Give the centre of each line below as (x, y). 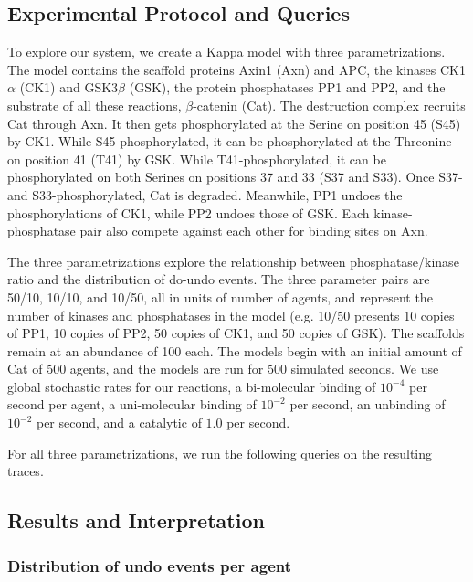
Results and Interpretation (136, 520)
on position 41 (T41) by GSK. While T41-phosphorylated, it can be (197, 159)
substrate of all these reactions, (95, 105)
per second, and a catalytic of (119, 423)
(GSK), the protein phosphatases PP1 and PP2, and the (287, 87)
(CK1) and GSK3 (69, 87)
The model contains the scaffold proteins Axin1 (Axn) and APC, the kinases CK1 (236, 69)
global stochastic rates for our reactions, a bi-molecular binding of (192, 386)
